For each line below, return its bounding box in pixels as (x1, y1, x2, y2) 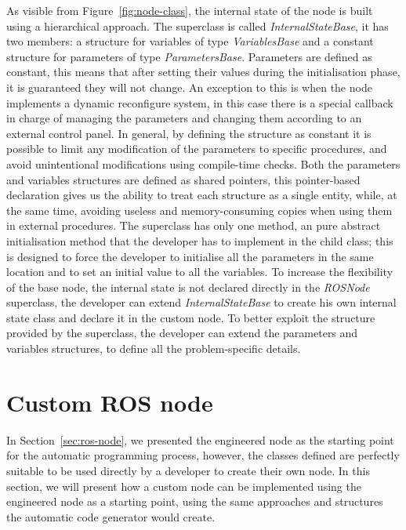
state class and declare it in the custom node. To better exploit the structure (6, 309, 375, 325)
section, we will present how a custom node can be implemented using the (6, 477, 361, 494)
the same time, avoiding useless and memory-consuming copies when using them (6, 201, 393, 218)
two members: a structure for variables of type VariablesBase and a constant (6, 33, 374, 49)
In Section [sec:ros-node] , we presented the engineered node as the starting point (6, 431, 394, 448)
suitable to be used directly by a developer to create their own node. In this (6, 462, 370, 478)
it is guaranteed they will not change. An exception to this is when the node (6, 78, 372, 95)
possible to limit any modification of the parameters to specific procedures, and (6, 140, 387, 157)
